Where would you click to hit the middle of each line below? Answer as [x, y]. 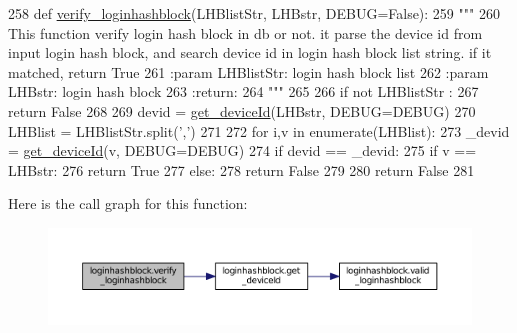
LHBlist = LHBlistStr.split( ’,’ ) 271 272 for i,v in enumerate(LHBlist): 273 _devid [259, 130]
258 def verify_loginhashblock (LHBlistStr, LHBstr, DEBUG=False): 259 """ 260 [254, 13]
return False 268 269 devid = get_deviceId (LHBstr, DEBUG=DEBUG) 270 [242, 110]
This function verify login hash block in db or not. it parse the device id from [245, 32]
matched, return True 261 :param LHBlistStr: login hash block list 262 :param [248, 71]
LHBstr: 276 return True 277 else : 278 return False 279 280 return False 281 [241, 169]
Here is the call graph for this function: [128, 203]
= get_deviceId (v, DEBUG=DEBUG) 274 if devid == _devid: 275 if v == [242, 150]
